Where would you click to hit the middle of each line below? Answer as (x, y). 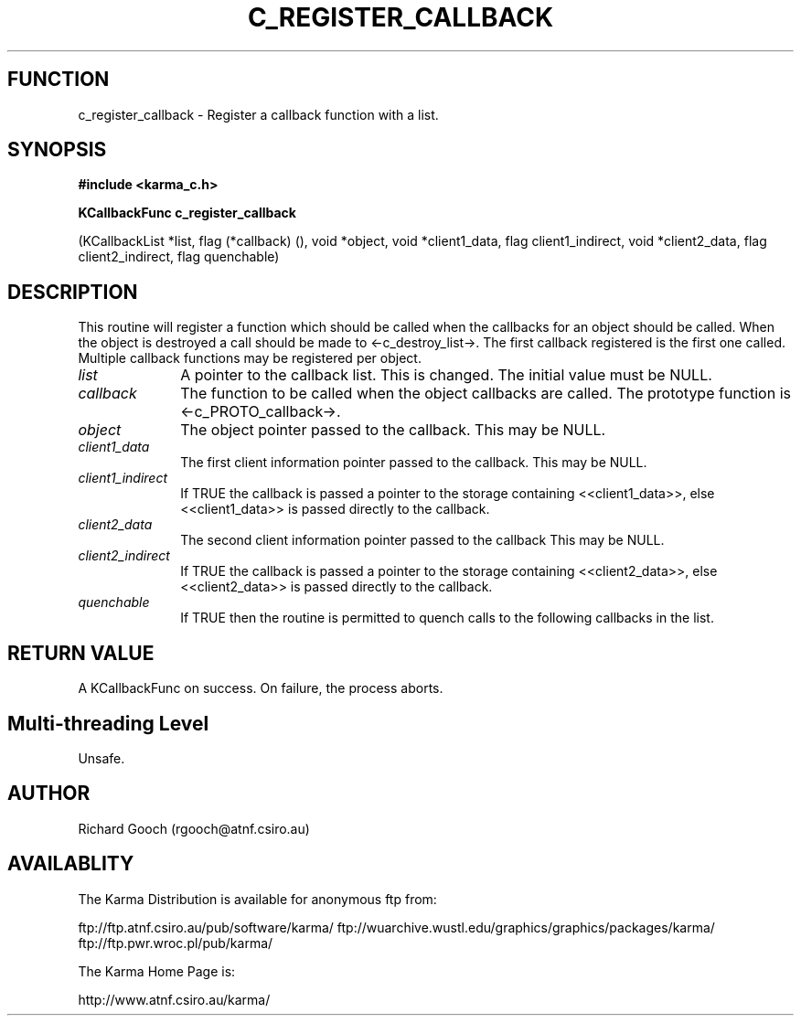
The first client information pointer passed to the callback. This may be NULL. (414, 463)
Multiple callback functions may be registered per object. (250, 358)
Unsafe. (101, 758)
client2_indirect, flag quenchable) (179, 257)
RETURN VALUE (81, 653)
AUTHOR (49, 794)
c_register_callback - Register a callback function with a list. (258, 114)
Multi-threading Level (108, 723)
